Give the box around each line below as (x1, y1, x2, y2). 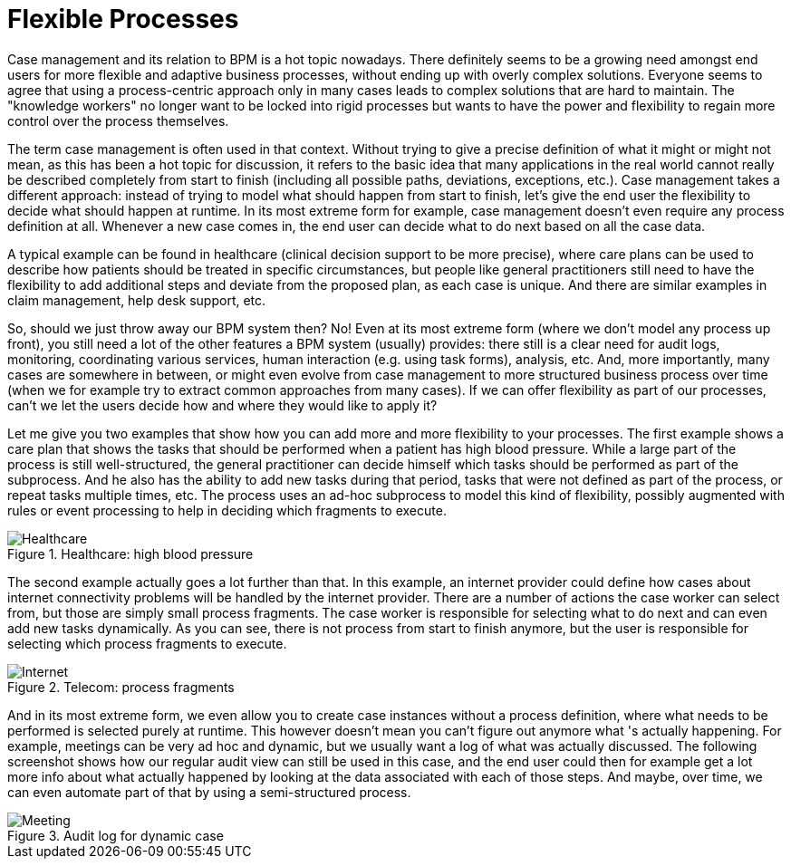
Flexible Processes (7, 4, 239, 34)
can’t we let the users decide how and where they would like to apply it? (7, 397, 438, 413)
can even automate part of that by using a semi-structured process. (7, 784, 411, 800)
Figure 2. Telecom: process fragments (7, 678, 235, 695)
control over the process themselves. (7, 112, 229, 129)
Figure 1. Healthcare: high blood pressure (7, 545, 254, 562)
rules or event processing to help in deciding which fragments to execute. (7, 502, 447, 518)
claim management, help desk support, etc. (7, 292, 266, 308)
